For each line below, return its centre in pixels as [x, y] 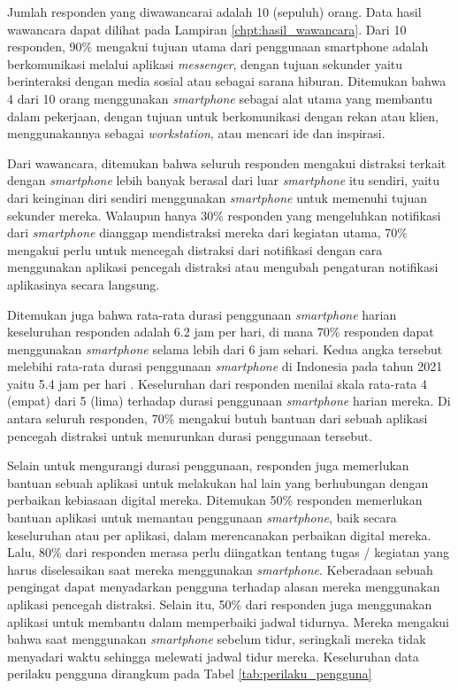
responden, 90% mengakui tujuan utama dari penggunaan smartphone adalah [218, 46]
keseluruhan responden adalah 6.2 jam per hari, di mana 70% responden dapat [221, 332]
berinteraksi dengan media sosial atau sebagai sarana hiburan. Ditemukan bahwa [227, 81]
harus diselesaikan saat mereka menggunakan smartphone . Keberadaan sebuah [220, 569]
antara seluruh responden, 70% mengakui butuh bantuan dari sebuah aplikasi [218, 418]
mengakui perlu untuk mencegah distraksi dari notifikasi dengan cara [195, 249]
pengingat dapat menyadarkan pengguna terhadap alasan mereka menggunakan [224, 587]
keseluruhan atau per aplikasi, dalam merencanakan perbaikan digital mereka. [219, 534]
